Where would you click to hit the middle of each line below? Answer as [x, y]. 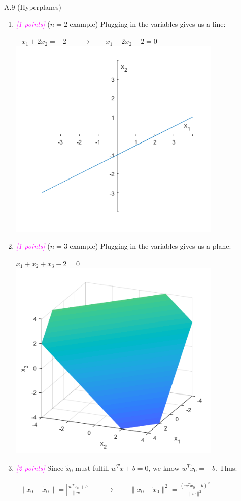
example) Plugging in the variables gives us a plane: [150, 246]
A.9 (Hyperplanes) [33, 7]
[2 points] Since [40, 468]
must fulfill [92, 468]
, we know [164, 468]
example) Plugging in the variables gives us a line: [148, 24]
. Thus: [226, 468]
